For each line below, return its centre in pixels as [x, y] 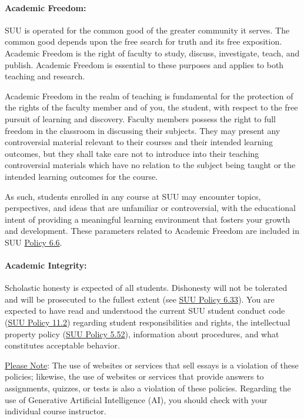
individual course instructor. [56, 411]
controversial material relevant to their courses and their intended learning [139, 142]
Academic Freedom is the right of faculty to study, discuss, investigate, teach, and [152, 53]
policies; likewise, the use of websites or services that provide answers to [134, 376]
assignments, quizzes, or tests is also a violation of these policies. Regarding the [148, 388]
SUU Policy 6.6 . [34, 242]
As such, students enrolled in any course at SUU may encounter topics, [133, 196]
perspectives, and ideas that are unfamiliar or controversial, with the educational [150, 208]
